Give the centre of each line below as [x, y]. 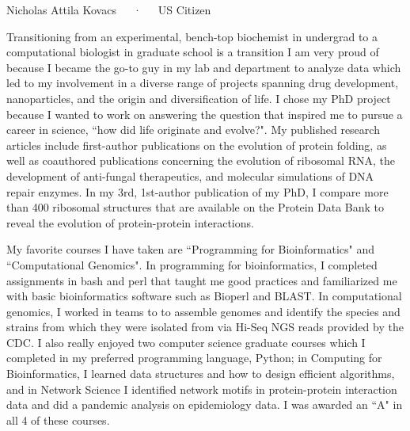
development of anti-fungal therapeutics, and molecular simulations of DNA [190, 175]
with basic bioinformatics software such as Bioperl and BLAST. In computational [204, 296]
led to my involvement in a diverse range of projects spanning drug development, [203, 83]
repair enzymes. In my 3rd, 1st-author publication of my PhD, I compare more [197, 191]
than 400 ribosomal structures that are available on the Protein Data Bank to [196, 207]
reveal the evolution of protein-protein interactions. [130, 222]
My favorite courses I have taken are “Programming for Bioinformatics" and [191, 249]
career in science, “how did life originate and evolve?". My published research [193, 130]
